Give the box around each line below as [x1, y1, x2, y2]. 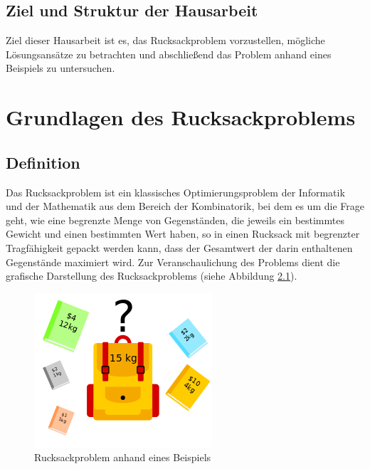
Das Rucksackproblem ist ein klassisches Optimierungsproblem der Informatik [6, 184, 345, 199]
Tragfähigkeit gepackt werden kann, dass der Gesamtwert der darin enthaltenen [6, 240, 353, 255]
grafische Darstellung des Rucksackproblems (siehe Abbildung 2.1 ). [6, 268, 297, 283]
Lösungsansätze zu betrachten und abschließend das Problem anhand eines [6, 46, 332, 61]
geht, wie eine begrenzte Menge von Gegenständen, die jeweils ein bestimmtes [6, 212, 344, 227]
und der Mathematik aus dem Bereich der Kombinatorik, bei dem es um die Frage [6, 199, 364, 214]
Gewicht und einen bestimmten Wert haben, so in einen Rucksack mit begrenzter [6, 226, 360, 241]
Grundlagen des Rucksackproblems [6, 102, 356, 132]
